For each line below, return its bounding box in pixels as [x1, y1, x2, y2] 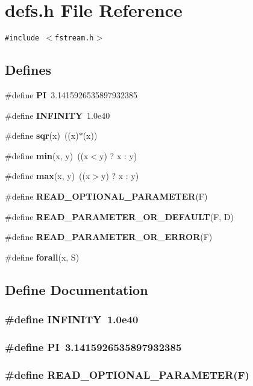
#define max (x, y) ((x [5, 169, 90, 182]
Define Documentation [5, 280, 148, 299]
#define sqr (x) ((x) [5, 129, 79, 142]
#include [5, 34, 40, 43]
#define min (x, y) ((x [5, 149, 89, 162]
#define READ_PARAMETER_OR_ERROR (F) [5, 230, 213, 243]
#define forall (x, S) [5, 250, 80, 263]
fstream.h [55, 34, 94, 43]
